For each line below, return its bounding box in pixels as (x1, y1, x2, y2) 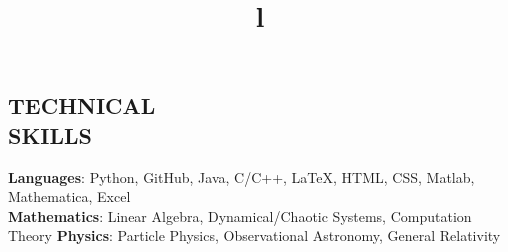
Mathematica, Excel (8, 186, 131, 207)
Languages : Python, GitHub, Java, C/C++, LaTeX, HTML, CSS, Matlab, (8, 166, 475, 187)
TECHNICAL (8, 90, 156, 121)
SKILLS (8, 119, 92, 150)
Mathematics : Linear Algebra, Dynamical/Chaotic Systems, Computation (8, 205, 472, 226)
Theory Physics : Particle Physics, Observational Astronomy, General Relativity (8, 225, 501, 246)
